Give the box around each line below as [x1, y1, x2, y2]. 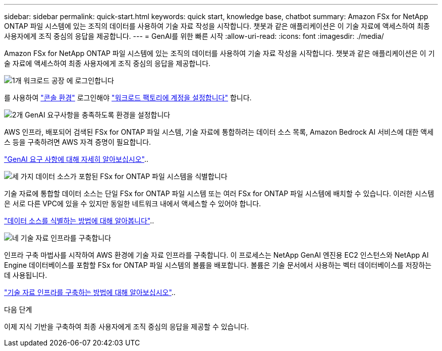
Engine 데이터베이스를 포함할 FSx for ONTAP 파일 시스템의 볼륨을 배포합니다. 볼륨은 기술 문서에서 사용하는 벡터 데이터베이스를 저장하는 [4, 261, 432, 269]
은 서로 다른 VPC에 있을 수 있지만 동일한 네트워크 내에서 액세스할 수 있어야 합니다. [4, 199, 261, 208]
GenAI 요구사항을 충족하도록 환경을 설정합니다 [25, 110, 171, 119]
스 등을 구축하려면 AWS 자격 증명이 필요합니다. [4, 138, 151, 146]
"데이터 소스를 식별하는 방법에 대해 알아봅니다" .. [4, 216, 154, 225]
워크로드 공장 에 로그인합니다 [23, 76, 114, 85]
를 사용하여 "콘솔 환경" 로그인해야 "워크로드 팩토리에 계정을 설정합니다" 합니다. [4, 93, 252, 102]
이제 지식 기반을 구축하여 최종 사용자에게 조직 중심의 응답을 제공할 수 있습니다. [4, 322, 249, 331]
